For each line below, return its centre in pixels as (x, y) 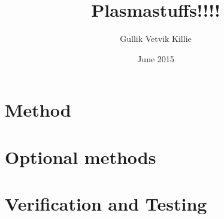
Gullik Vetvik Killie (156, 39)
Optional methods (81, 156)
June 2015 (156, 58)
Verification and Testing (106, 204)
